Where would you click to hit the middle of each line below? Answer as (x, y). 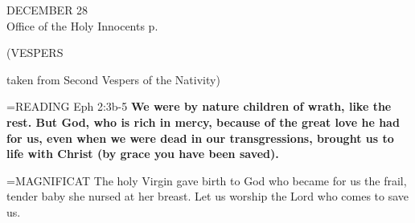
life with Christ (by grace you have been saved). (143, 154)
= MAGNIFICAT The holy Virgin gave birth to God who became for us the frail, (207, 180)
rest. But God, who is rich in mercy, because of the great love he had (203, 122)
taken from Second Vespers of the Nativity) (113, 79)
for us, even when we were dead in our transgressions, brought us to (200, 138)
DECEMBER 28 (47, 10)
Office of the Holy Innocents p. (82, 25)
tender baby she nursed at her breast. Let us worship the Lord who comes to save (208, 196)
